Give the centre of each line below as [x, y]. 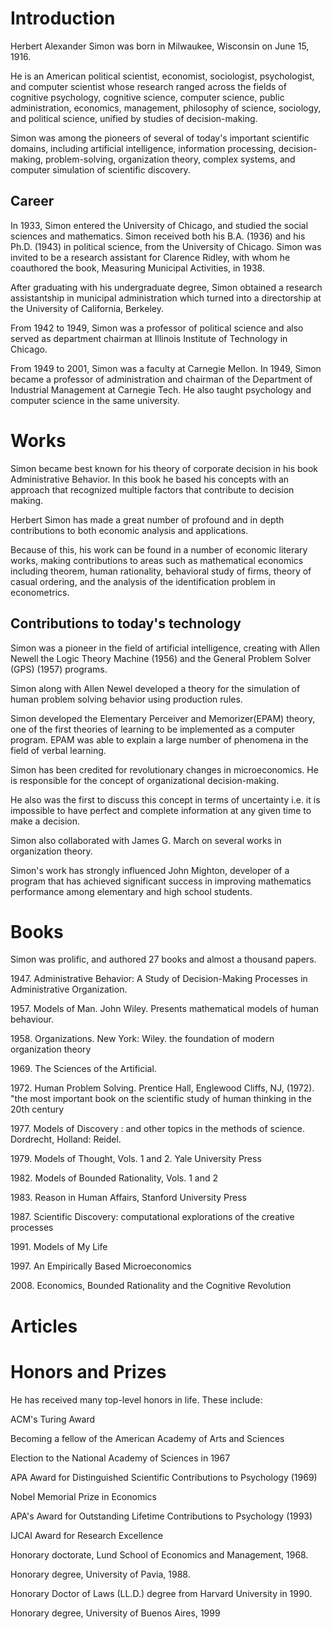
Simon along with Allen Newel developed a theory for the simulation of [155, 688]
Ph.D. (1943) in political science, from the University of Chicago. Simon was [166, 246]
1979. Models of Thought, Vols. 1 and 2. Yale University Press [136, 1159]
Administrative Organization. [69, 989]
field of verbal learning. [58, 750]
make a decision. [45, 821]
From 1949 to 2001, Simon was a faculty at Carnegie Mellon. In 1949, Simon [166, 368]
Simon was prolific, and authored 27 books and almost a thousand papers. [163, 959]
